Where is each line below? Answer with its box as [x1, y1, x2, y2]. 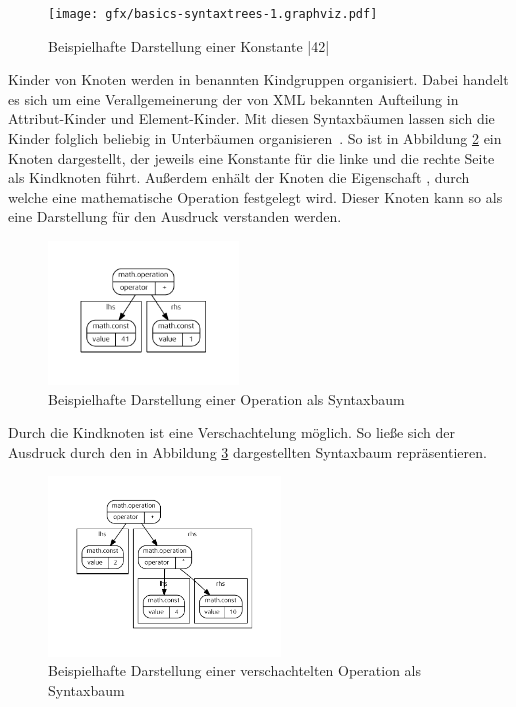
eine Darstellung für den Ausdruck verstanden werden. [8, 206, 342, 227]
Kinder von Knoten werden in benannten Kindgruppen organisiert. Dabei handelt [8, 69, 509, 90]
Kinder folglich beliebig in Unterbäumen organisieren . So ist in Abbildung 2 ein [8, 128, 502, 149]
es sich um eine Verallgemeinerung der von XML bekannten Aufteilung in [8, 88, 459, 109]
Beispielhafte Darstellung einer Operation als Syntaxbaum [48, 388, 405, 409]
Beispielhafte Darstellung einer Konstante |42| [48, 35, 330, 56]
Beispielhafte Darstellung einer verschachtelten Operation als [48, 660, 422, 681]
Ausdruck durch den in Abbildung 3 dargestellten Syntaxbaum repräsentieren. [8, 441, 487, 462]
